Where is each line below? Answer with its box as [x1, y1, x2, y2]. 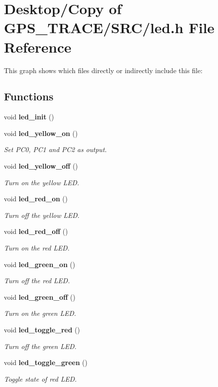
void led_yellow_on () [4, 128, 78, 138]
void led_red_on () [4, 193, 68, 204]
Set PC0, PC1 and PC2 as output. [4, 144, 107, 155]
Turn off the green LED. [4, 341, 77, 351]
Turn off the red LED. [4, 275, 70, 286]
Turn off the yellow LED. [4, 210, 80, 220]
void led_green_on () [4, 259, 75, 269]
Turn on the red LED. [4, 243, 70, 253]
